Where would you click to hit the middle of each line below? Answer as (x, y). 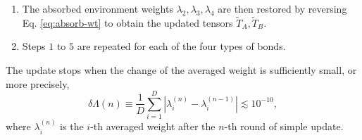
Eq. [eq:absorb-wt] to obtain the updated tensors (127, 22)
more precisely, (38, 83)
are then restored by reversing (282, 8)
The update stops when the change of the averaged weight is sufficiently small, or (181, 70)
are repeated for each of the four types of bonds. (181, 46)
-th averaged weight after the (153, 126)
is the (72, 126)
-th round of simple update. (284, 126)
